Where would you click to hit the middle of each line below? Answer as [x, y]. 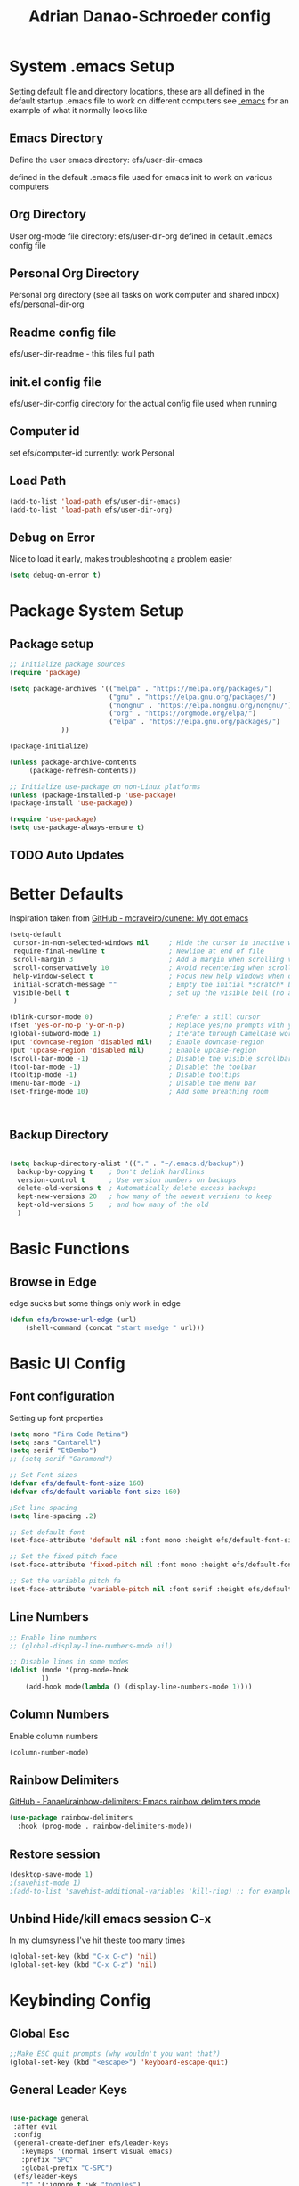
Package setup [52, 644]
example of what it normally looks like [78, 110]
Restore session [55, 1854]
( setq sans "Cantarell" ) [55, 1442]
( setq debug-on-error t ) [55, 575]
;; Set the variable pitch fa [65, 1581]
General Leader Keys [68, 2090]
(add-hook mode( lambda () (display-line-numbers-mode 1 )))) [139, 1687]
